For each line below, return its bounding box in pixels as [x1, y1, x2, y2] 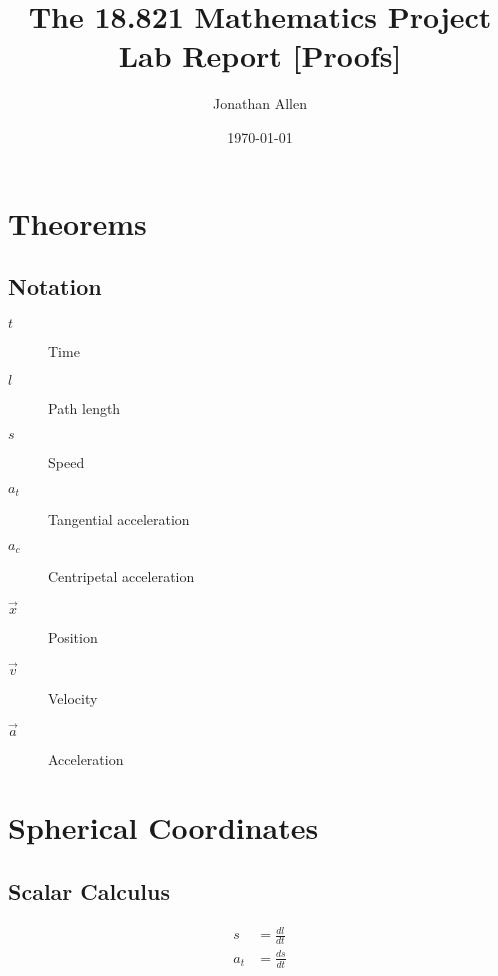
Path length [48, 398, 121, 419]
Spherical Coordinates [8, 807, 319, 848]
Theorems [8, 202, 147, 243]
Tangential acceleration [48, 509, 190, 530]
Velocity [48, 687, 98, 708]
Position [48, 626, 98, 647]
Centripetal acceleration [48, 566, 195, 587]
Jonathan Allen [213, 93, 307, 114]
